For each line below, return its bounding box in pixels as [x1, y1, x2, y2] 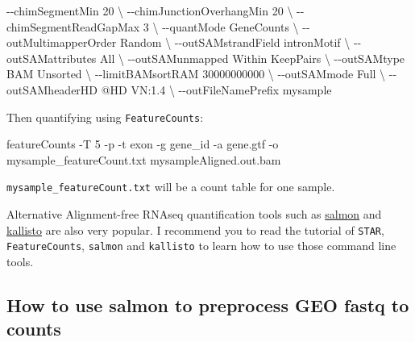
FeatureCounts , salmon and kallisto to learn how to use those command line [6, 237, 396, 254]
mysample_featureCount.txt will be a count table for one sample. [6, 178, 335, 195]
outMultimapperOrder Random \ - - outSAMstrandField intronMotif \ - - [6, 34, 362, 51]
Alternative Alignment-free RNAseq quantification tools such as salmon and [6, 206, 382, 223]
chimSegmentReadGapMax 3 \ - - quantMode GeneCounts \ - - [6, 18, 310, 35]
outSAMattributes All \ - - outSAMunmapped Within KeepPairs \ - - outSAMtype [6, 49, 405, 66]
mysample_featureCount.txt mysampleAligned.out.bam [6, 151, 281, 168]
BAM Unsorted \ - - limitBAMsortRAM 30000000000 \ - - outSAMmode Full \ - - [6, 65, 397, 82]
